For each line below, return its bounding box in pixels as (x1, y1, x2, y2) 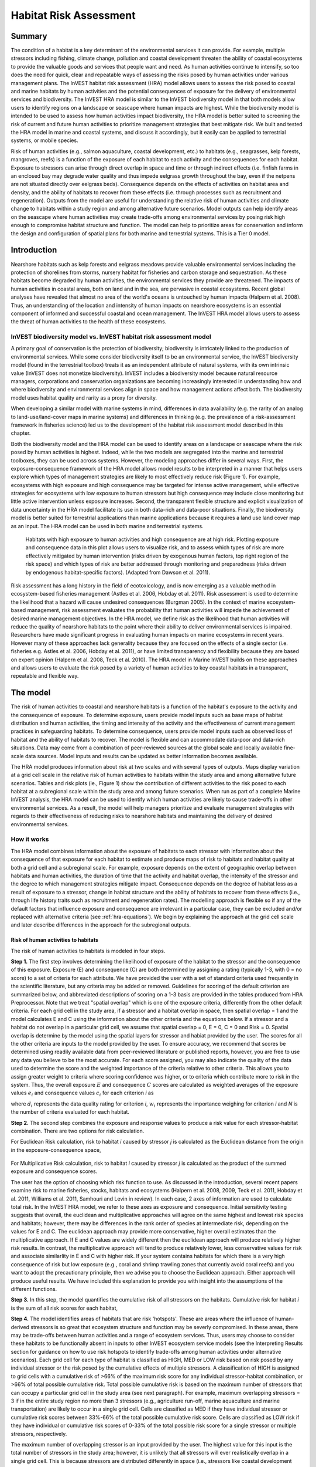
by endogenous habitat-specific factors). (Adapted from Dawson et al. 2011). (25, 569, 211, 576)
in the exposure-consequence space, (11, 1146, 102, 1153)
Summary (11, 31, 47, 41)
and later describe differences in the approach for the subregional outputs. (11, 921, 191, 928)
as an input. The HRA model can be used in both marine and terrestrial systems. (11, 522, 204, 529)
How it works (11, 835, 49, 843)
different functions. (11, 1285, 57, 1292)
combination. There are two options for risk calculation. (11, 1127, 145, 1134)
